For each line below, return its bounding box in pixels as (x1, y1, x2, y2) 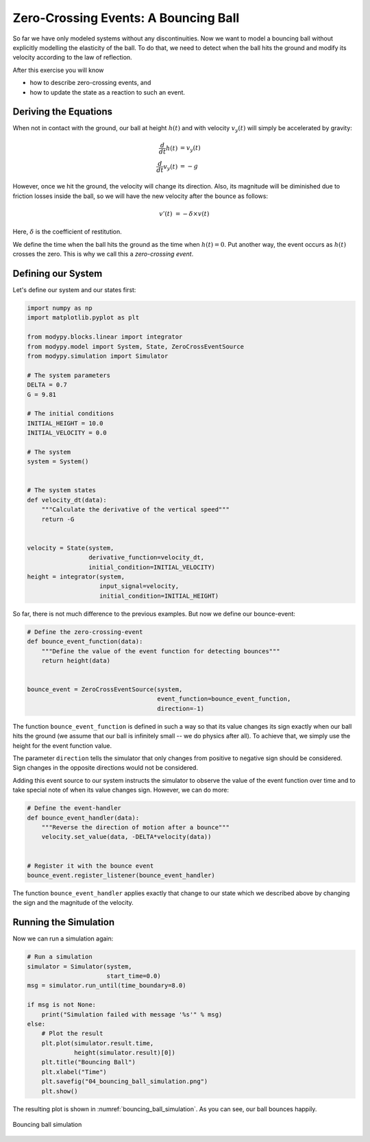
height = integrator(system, (27, 572, 125, 581)
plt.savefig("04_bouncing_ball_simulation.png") (41, 1078, 208, 1086)
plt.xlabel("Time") (41, 1068, 108, 1076)
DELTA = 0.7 (27, 381, 68, 389)
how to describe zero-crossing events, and (29, 79, 151, 87)
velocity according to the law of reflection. (12, 53, 133, 62)
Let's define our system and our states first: (12, 286, 136, 294)
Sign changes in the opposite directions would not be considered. (12, 764, 199, 772)
